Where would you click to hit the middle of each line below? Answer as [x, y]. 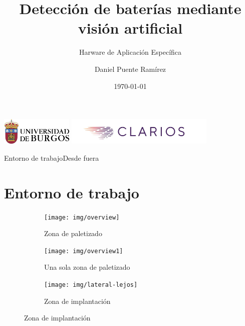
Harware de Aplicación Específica [130, 52]
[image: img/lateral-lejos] [91, 285]
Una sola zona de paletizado [87, 267]
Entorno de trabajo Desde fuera [52, 157]
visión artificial [130, 28]
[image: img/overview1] [84, 251]
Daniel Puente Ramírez [130, 69]
